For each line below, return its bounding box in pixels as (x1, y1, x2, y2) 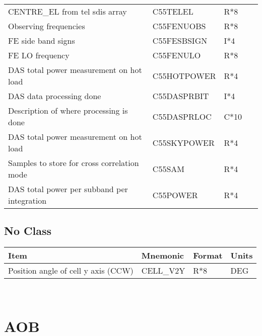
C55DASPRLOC (152, 110, 212, 122)
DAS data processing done (8, 90, 101, 102)
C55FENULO (152, 49, 201, 61)
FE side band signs (8, 35, 75, 46)
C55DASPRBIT (152, 90, 209, 102)
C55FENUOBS (152, 20, 206, 32)
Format (193, 249, 223, 262)
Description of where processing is (8, 105, 128, 116)
